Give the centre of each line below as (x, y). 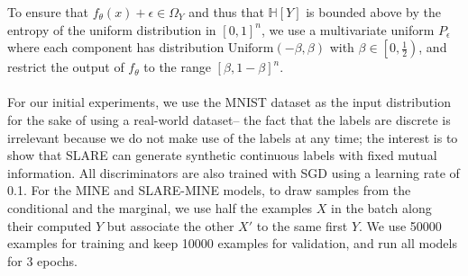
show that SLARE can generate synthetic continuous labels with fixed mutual (222, 155)
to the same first (302, 225)
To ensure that (48, 12)
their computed (50, 225)
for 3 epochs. (42, 260)
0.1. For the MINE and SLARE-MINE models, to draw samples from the (209, 190)
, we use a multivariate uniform (348, 29)
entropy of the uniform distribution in (112, 29)
